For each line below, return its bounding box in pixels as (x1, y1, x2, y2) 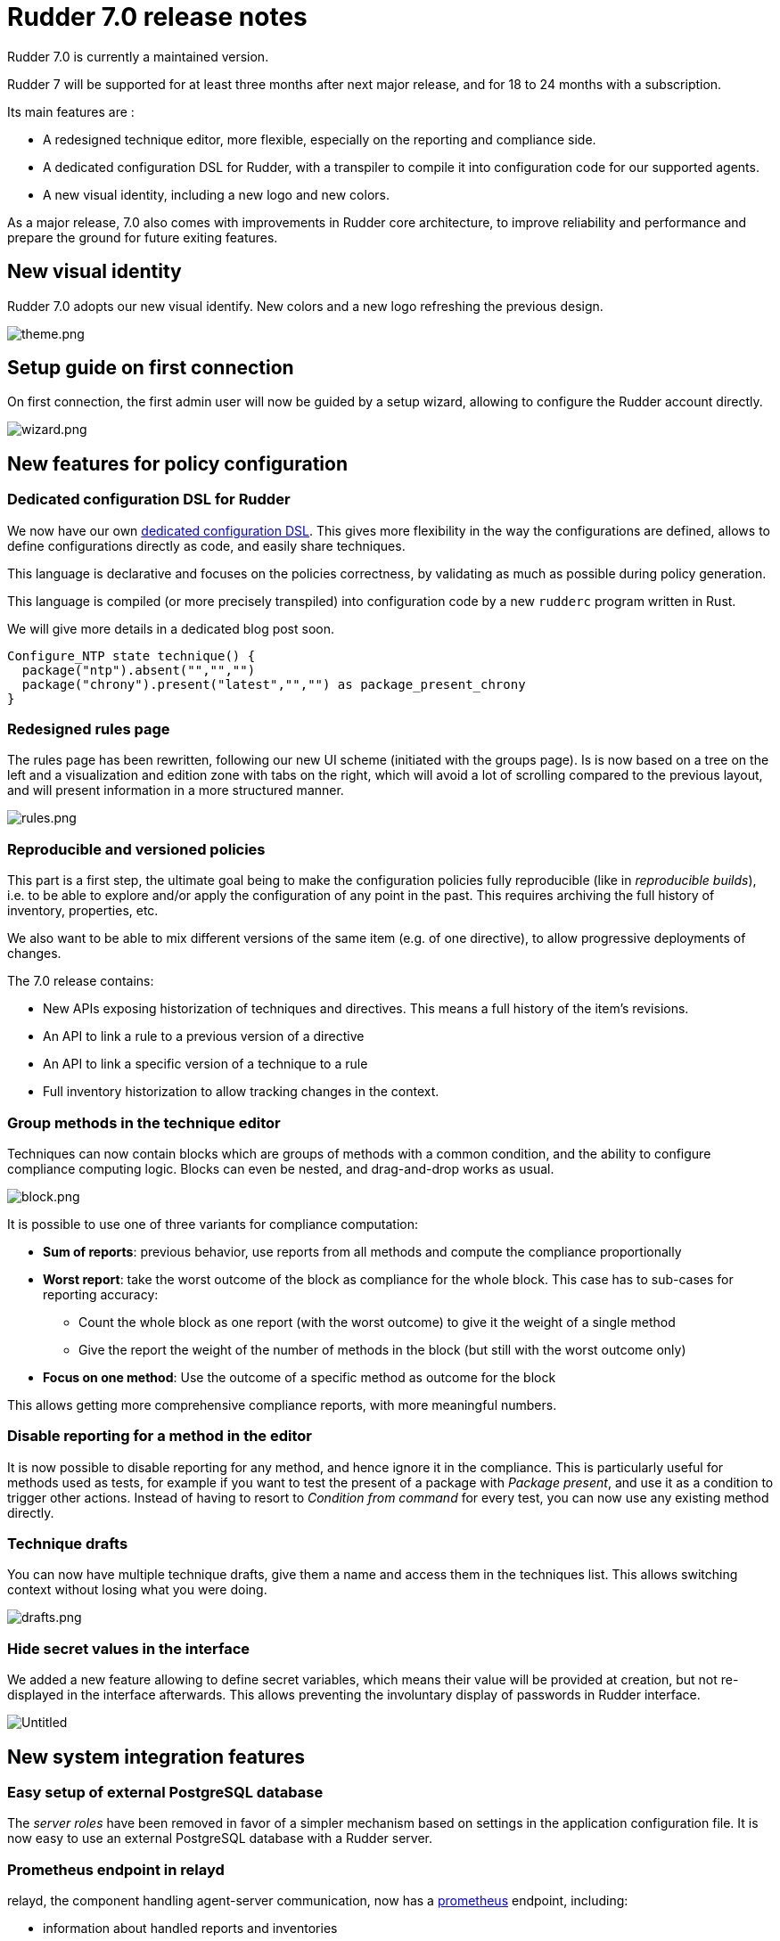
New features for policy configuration (7, 452, 348, 475)
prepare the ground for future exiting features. (7, 229, 278, 245)
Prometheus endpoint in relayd (7, 1860, 225, 1879)
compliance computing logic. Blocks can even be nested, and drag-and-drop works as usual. (7, 1160, 554, 1176)
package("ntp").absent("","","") (21, 662, 256, 677)
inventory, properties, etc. (7, 903, 159, 919)
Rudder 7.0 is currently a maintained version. (7, 48, 269, 64)
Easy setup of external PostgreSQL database (7, 1783, 324, 1801)
